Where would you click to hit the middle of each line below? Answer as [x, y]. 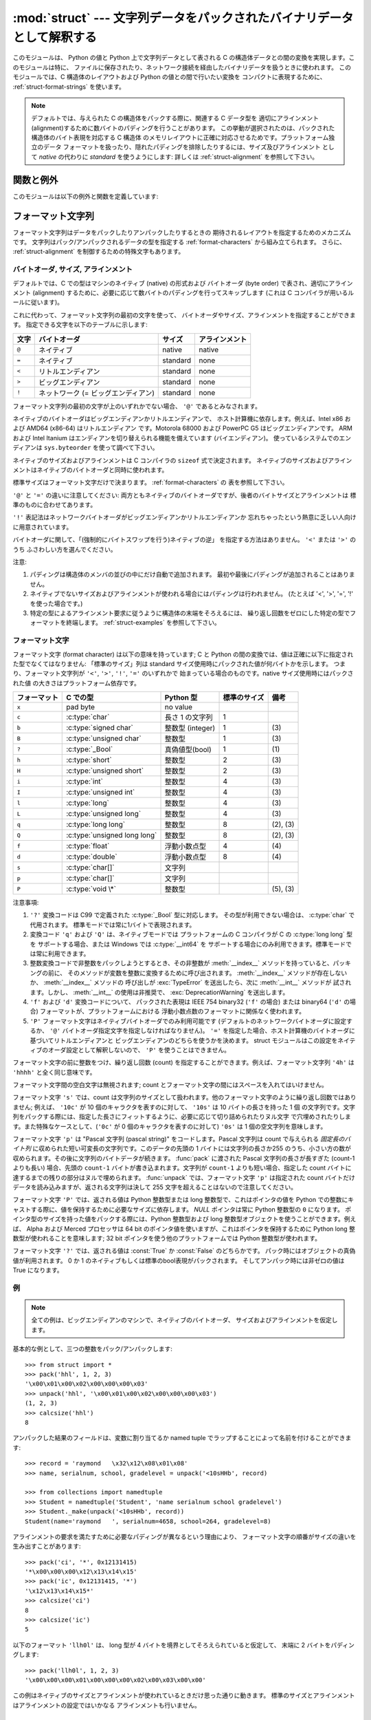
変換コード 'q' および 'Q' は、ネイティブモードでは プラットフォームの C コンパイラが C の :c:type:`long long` [187, 934]
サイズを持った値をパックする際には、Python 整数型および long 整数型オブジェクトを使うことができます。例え [199, 1219]
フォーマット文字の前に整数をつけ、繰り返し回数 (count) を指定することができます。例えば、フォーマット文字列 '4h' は [184, 1062]
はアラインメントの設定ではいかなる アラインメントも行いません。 [106, 1705]
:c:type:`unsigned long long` [112, 835]
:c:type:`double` [92, 857]
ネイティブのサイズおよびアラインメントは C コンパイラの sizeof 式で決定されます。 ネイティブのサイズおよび [170, 460]
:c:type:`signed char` [100, 728]
